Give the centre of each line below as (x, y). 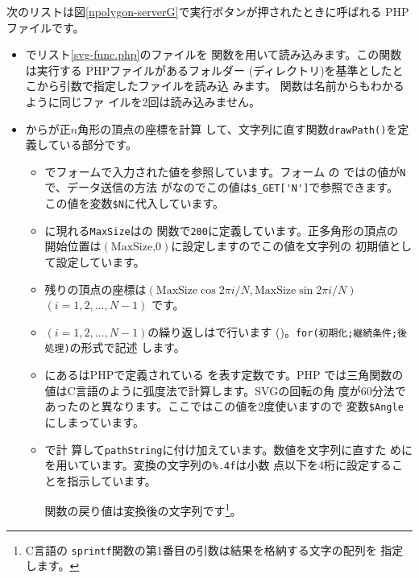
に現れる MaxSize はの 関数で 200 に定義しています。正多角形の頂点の (222, 230)
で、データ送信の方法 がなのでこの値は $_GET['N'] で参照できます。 (221, 187)
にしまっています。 (94, 421)
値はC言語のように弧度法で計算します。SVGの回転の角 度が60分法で (225, 390)
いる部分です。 (98, 144)
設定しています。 (100, 262)
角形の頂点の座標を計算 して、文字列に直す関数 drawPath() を (238, 128)
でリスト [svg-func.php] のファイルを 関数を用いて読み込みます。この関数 (214, 54)
